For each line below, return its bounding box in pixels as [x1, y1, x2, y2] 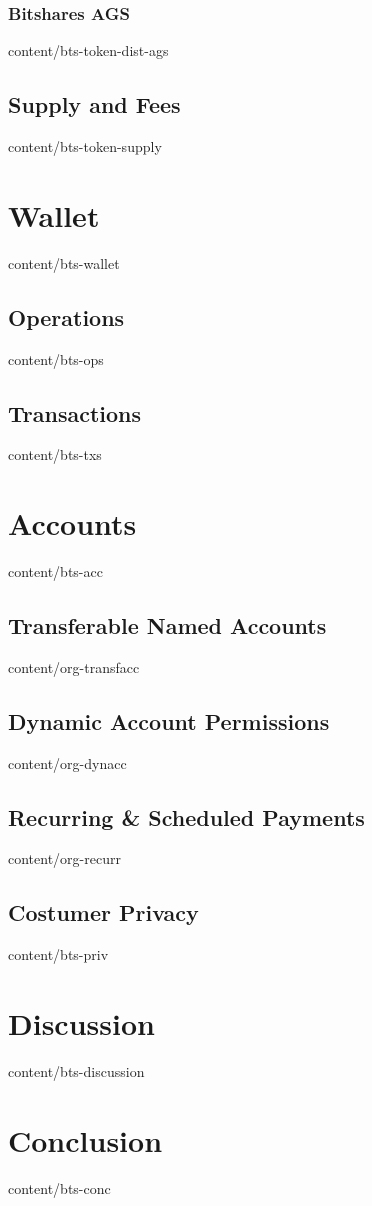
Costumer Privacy [8, 897, 199, 928]
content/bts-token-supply [8, 136, 162, 157]
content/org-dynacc [8, 752, 127, 773]
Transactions [8, 397, 142, 428]
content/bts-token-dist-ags [8, 40, 169, 61]
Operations [8, 301, 125, 332]
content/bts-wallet [8, 252, 120, 273]
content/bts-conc [8, 1177, 111, 1198]
